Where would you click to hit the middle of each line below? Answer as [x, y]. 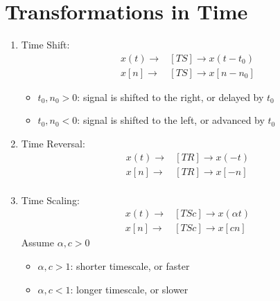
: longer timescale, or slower [129, 289]
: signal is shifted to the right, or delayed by [170, 97]
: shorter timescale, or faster [130, 265]
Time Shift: [45, 45]
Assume [37, 243]
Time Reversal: [53, 143]
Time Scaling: [50, 200]
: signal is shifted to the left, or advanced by [171, 120]
